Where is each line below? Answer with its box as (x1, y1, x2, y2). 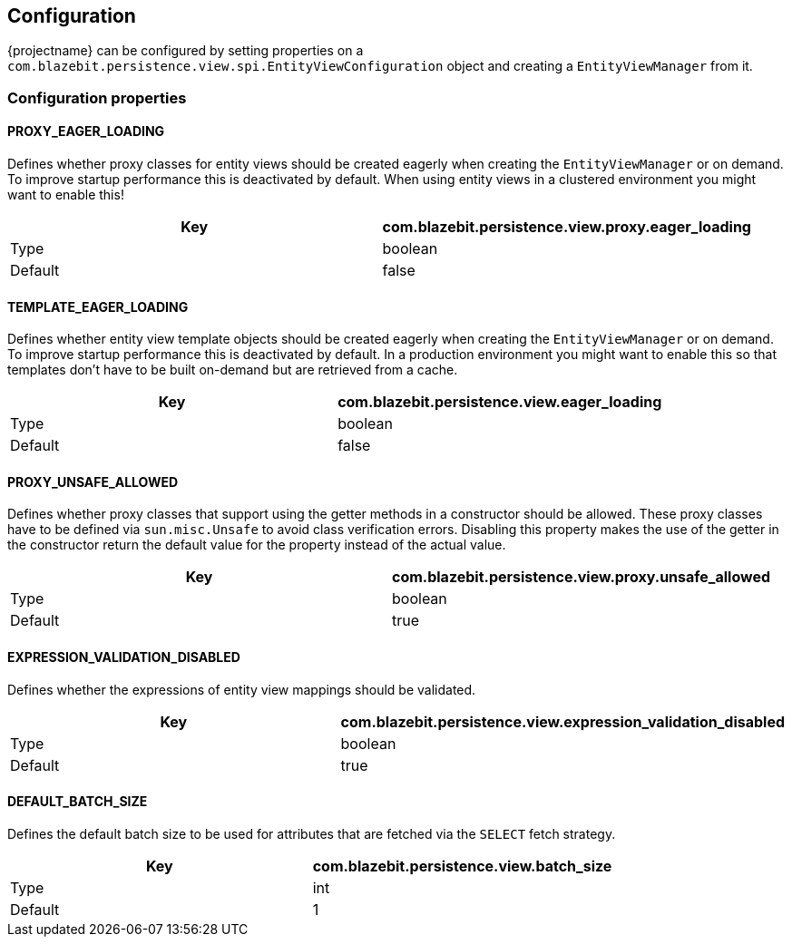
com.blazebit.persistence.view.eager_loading (337, 393, 662, 412)
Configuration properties (7, 88, 187, 107)
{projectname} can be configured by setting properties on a (7, 43, 364, 59)
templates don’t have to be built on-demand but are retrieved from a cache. (7, 362, 458, 378)
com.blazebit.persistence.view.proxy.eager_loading (382, 218, 751, 237)
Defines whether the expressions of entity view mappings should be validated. (7, 681, 476, 697)
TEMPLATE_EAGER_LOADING (7, 298, 189, 315)
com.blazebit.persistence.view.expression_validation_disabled (340, 712, 785, 731)
